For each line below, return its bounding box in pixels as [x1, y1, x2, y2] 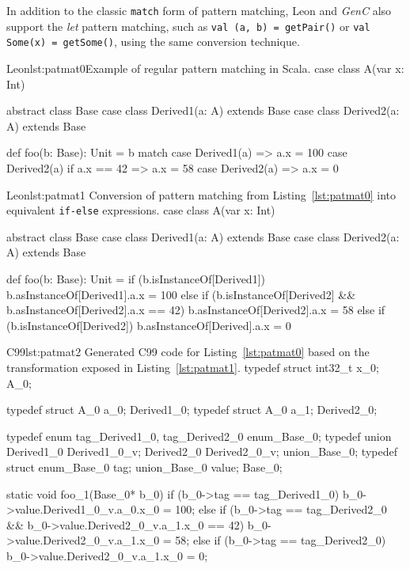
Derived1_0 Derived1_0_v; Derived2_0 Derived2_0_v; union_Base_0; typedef [6, 443, 397, 460]
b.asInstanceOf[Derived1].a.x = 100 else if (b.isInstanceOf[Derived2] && [6, 286, 356, 302]
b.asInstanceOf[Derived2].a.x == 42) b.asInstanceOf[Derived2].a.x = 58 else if [6, 302, 385, 318]
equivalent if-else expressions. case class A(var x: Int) [6, 202, 275, 218]
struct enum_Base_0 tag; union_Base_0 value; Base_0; [6, 458, 283, 475]
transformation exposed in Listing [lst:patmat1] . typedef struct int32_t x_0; [6, 358, 379, 375]
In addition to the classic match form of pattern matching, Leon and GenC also [6, 2, 392, 18]
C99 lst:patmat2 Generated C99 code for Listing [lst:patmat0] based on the [6, 343, 370, 360]
